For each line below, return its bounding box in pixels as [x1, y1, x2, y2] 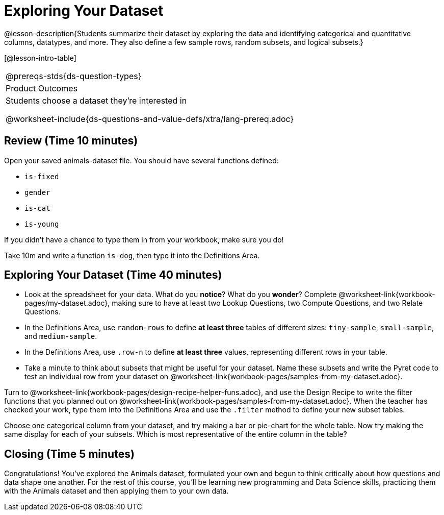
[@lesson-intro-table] [4, 53, 76, 62]
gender [24, 188, 50, 197]
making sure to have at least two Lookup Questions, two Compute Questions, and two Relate [112, 299, 423, 308]
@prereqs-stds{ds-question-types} [6, 70, 142, 81]
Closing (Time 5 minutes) [4, 447, 135, 460]
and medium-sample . [24, 332, 97, 341]
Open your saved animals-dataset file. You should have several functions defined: [4, 156, 279, 165]
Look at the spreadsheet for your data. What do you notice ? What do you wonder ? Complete [24, 290, 337, 299]
